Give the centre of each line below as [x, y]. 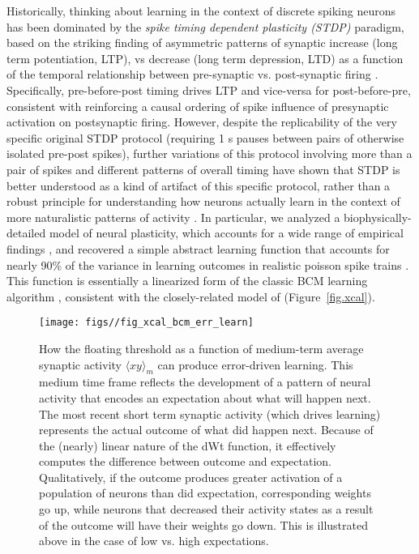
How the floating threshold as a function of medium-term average [201, 348]
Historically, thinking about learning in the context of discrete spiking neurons [201, 11]
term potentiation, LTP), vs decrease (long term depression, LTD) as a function [205, 58]
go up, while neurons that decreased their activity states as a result [206, 509]
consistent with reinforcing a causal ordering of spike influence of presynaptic [198, 106]
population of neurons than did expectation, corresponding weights [205, 493]
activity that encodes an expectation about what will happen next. [205, 397]
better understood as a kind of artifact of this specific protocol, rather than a [199, 185]
